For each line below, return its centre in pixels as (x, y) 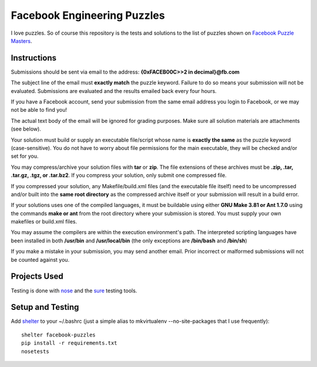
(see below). (26, 129)
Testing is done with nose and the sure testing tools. (74, 291)
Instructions (34, 58)
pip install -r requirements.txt (69, 343)
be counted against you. (40, 259)
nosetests (35, 351)
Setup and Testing (45, 307)
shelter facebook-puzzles (59, 335)
